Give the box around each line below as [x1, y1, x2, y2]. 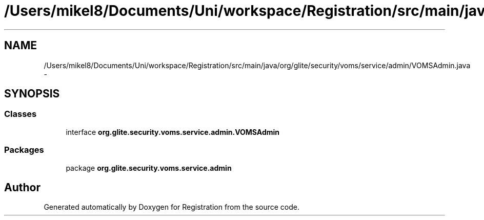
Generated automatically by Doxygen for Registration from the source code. [44, 203, 300, 212]
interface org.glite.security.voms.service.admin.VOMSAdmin [66, 127, 280, 136]
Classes [4, 109, 37, 119]
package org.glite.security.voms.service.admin [66, 163, 232, 172]
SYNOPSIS [4, 87, 60, 101]
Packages [4, 145, 44, 155]
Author [4, 181, 41, 194]
